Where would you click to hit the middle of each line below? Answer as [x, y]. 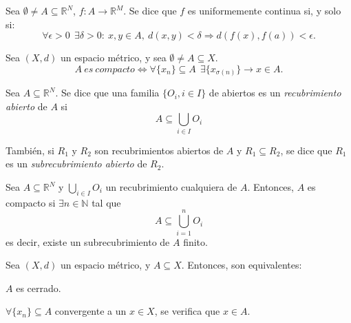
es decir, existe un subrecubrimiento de [88, 241]
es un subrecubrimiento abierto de [76, 164]
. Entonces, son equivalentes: [242, 265]
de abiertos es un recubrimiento [275, 93]
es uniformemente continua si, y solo [264, 10]
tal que [106, 202]
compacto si [31, 202]
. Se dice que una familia [107, 93]
